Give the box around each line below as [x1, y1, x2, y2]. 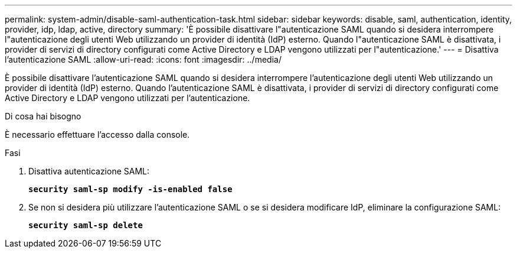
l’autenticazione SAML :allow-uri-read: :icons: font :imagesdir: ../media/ [5, 54, 282, 64]
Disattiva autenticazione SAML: [28, 166, 150, 176]
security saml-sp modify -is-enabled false [28, 184, 233, 194]
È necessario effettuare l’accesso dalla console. [5, 129, 190, 140]
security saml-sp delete [28, 220, 143, 230]
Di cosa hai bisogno [5, 111, 81, 121]
